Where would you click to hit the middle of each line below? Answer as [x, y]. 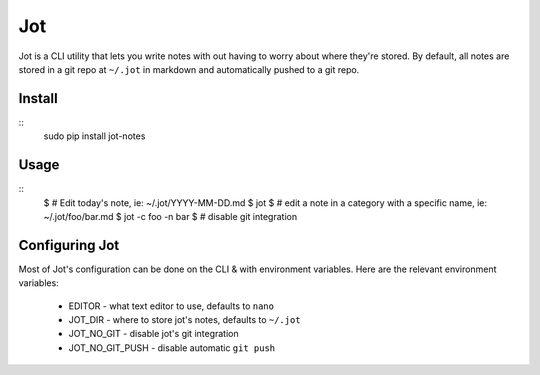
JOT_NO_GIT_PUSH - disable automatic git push [171, 347]
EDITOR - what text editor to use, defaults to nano [171, 306]
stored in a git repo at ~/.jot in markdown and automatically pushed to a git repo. [189, 69]
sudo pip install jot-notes [94, 136]
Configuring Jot [69, 245]
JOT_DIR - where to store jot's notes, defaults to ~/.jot [184, 319]
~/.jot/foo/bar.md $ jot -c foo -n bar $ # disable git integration [170, 216]
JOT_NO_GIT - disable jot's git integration [153, 334]
